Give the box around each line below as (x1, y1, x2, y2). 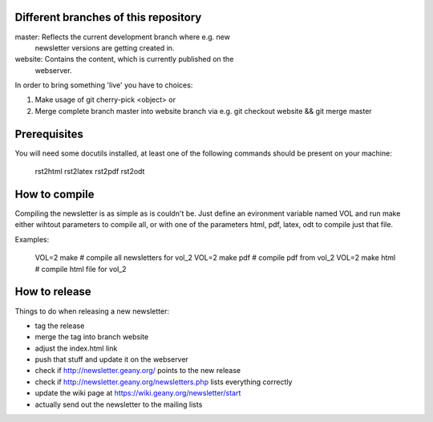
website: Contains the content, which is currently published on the (14, 55, 234, 64)
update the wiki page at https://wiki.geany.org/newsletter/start (34, 388, 241, 398)
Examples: (14, 234, 50, 244)
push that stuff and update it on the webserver (34, 355, 188, 364)
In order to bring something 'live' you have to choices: (14, 80, 193, 90)
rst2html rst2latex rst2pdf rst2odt (34, 167, 145, 177)
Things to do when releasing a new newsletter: (14, 306, 170, 316)
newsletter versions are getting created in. (34, 43, 175, 52)
